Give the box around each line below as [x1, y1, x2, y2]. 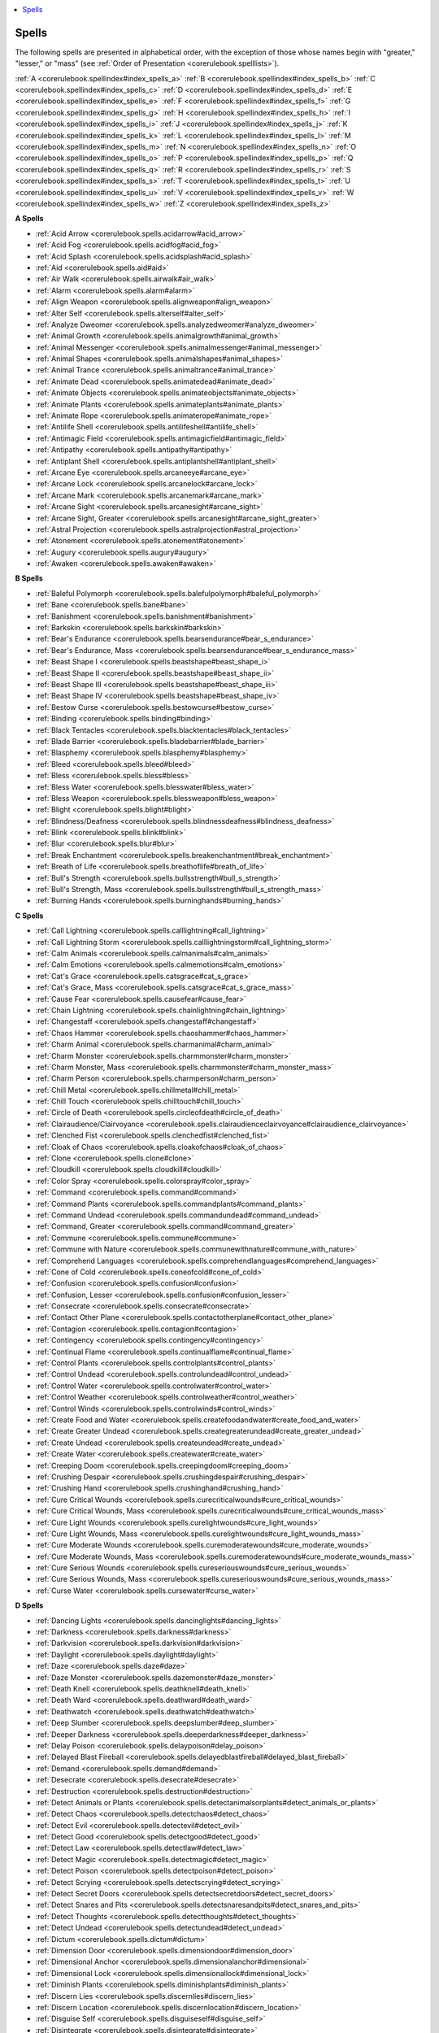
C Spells [15, 911, 44, 921]
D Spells [15, 1600, 44, 1610]
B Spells [15, 573, 44, 583]
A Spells [15, 214, 44, 224]
